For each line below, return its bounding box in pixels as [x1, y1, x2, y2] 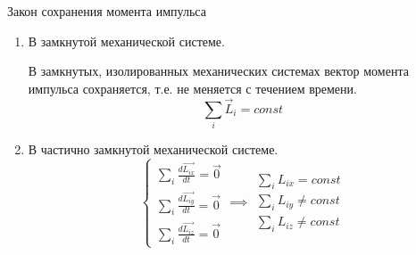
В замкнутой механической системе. [28, 31, 225, 50]
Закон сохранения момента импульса [7, 2, 206, 20]
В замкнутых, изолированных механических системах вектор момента [28, 62, 409, 80]
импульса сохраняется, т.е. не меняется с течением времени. [28, 78, 357, 97]
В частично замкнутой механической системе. [28, 139, 279, 158]
